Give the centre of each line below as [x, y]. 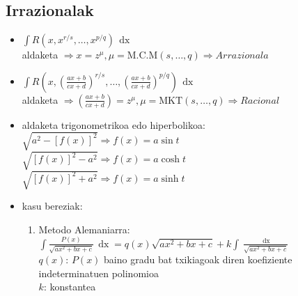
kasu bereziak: [52, 206]
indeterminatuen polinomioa [99, 273]
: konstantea [70, 287]
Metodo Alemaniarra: [84, 229]
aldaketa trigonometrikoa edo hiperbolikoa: [113, 124]
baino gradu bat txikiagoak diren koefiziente [198, 259]
